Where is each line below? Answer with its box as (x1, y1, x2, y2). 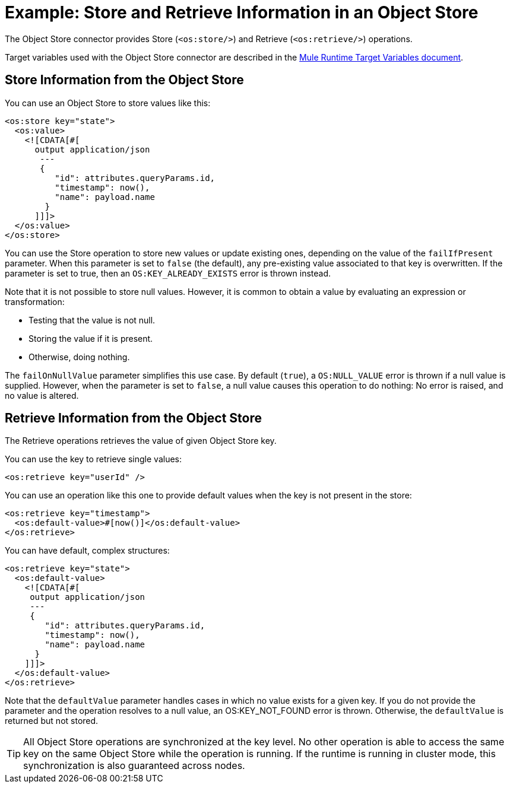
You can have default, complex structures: (5, 545, 170, 556)
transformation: (5, 296, 65, 307)
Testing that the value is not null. (28, 314, 156, 325)
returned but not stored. (5, 716, 99, 726)
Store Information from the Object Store (5, 72, 244, 88)
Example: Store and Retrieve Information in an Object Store (5, 2, 479, 23)
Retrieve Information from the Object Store (5, 411, 262, 426)
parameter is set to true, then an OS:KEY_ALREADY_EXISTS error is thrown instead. (5, 268, 331, 278)
